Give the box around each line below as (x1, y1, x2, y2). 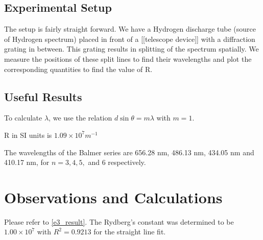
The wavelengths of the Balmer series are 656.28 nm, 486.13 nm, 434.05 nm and (4, 147, 254, 157)
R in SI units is (4, 129, 52, 140)
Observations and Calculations (4, 186, 223, 207)
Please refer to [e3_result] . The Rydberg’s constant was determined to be (4, 216, 234, 227)
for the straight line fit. (93, 226, 166, 237)
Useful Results (4, 88, 82, 104)
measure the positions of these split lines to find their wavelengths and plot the (4, 53, 252, 64)
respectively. (108, 157, 146, 167)
